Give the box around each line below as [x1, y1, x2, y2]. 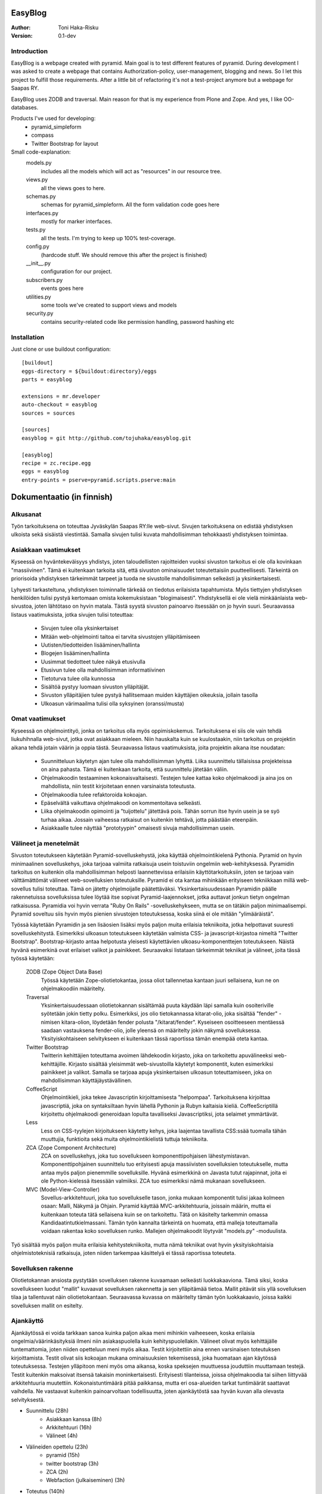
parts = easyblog [21, 376, 72, 383]
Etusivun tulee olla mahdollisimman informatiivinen [41, 666, 165, 673]
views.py [26, 176, 48, 183]
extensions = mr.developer [21, 393, 101, 400]
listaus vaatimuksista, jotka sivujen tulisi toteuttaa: [11, 611, 134, 618]
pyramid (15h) [46, 1452, 80, 1459]
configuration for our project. [41, 268, 113, 275]
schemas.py [26, 192, 56, 200]
